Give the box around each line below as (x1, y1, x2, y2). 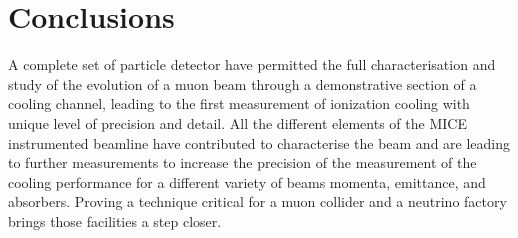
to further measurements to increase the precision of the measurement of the (8, 152, 477, 173)
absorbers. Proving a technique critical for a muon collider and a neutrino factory (8, 191, 507, 212)
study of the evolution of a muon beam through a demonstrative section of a (8, 73, 477, 94)
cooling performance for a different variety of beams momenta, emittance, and (8, 171, 486, 192)
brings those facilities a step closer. (8, 210, 222, 231)
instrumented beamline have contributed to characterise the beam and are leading (8, 132, 511, 153)
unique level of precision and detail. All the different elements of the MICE (8, 112, 467, 133)
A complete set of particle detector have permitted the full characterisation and (8, 54, 496, 75)
